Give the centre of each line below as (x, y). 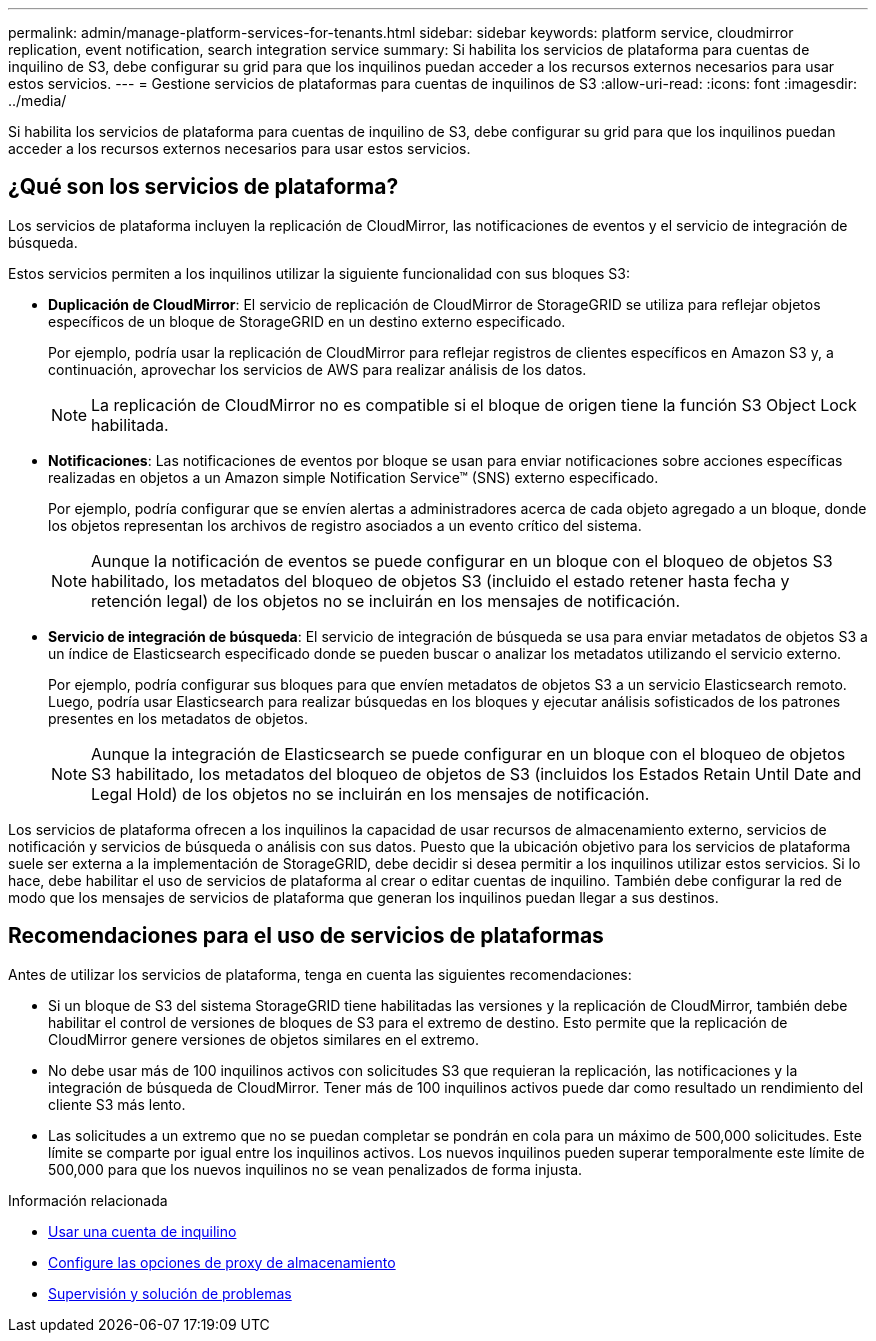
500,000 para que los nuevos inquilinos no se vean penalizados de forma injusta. (315, 1169)
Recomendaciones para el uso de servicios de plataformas (306, 936)
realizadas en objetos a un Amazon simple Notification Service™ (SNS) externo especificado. (353, 477)
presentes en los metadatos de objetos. (178, 718)
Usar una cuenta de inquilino (142, 1231)
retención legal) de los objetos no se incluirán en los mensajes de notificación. (386, 600)
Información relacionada (88, 1200)
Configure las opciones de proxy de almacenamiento (222, 1262)
